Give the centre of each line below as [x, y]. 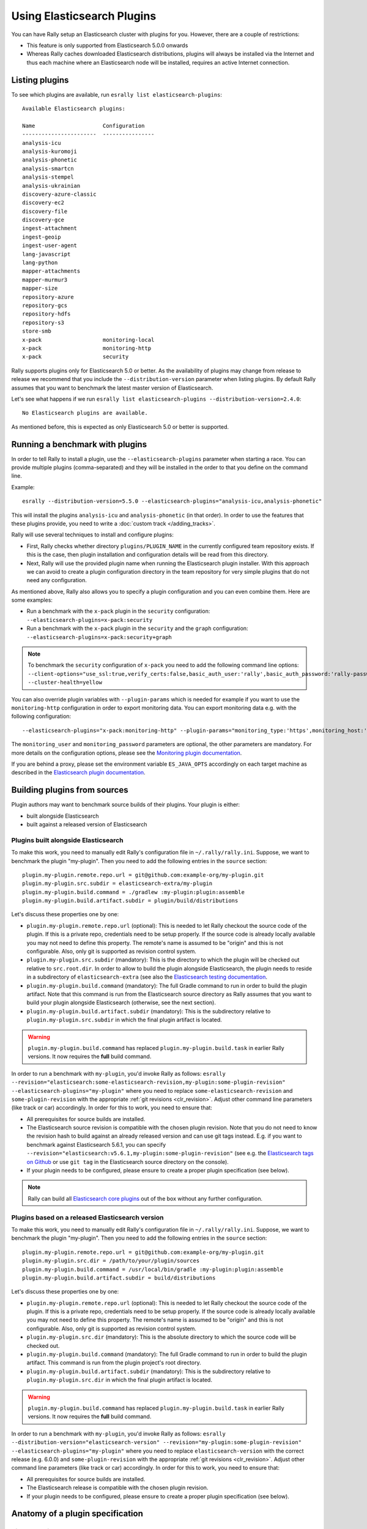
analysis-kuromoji [50, 151]
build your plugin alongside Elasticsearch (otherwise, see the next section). [121, 1002]
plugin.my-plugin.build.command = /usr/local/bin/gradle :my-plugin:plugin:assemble [153, 1269]
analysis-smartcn [48, 168]
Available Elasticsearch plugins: [74, 109]
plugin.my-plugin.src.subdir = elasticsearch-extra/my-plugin [117, 883]
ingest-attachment [50, 228]
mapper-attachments [51, 271]
